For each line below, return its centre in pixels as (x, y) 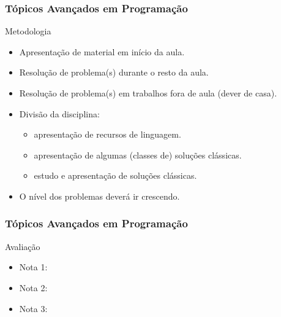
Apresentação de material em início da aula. (102, 51)
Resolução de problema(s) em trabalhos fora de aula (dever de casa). (148, 93)
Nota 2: (33, 287)
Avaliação (23, 246)
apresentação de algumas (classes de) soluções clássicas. (138, 155)
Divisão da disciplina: (59, 113)
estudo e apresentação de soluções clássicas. (115, 175)
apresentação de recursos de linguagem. (107, 134)
